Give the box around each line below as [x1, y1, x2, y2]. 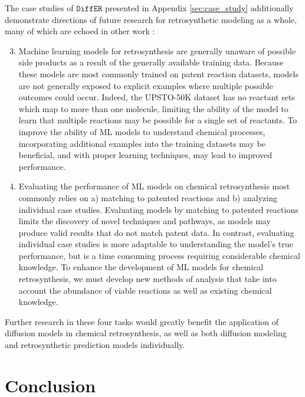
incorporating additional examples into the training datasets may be [18, 137, 265, 149]
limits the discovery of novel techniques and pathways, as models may [18, 215, 271, 227]
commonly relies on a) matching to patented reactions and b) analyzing [18, 191, 277, 204]
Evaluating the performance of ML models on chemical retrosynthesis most [18, 180, 290, 192]
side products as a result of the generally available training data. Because [18, 56, 284, 68]
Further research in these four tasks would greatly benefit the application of [5, 315, 278, 327]
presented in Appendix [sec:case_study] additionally [104, 2, 294, 14]
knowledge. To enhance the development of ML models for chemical [18, 261, 264, 273]
